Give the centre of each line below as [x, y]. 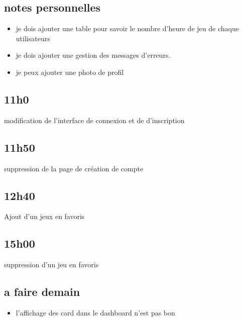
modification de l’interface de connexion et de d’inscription [94, 120]
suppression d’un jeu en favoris [51, 264]
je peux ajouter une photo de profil [70, 72]
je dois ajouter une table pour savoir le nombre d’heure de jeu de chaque [127, 28]
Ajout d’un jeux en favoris [44, 216]
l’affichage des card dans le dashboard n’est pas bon [95, 312]
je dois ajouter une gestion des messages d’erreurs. [93, 55]
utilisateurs [33, 38]
